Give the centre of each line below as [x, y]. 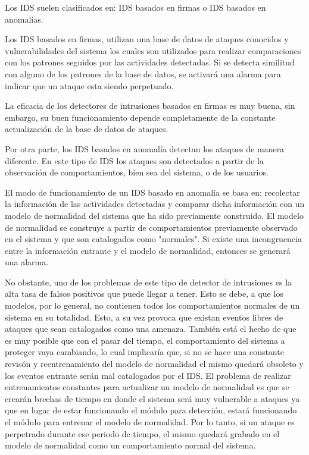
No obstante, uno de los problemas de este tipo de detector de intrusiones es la [149, 282]
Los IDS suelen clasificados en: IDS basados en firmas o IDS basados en [135, 7]
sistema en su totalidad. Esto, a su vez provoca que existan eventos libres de [144, 317]
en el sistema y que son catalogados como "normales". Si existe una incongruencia [154, 239]
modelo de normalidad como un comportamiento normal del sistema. [130, 445]
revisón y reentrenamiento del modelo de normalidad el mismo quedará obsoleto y [154, 364]
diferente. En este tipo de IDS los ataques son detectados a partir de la [134, 160]
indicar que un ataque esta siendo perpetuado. [89, 85]
